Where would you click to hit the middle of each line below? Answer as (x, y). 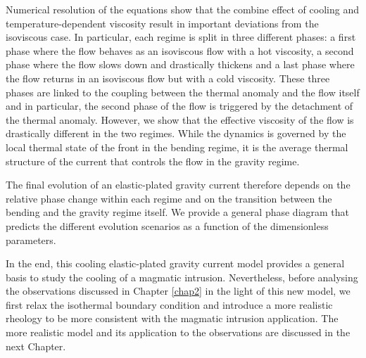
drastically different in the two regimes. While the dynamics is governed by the (176, 133)
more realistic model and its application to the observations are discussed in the (178, 332)
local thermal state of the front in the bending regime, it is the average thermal (177, 147)
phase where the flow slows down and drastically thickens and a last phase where (180, 64)
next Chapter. (36, 346)
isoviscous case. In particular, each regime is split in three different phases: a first (181, 37)
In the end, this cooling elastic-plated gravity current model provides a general (175, 263)
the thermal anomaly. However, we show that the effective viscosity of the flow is (180, 119)
